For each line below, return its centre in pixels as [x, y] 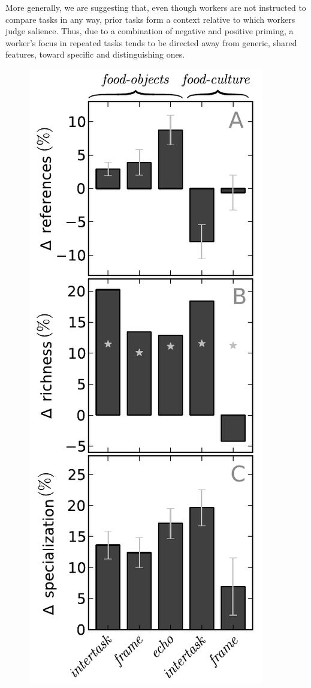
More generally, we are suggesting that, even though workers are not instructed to [156, 7]
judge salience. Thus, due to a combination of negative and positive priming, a [150, 31]
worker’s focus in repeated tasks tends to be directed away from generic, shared [151, 42]
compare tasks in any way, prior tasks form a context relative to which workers [150, 19]
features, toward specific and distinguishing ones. [95, 54]
